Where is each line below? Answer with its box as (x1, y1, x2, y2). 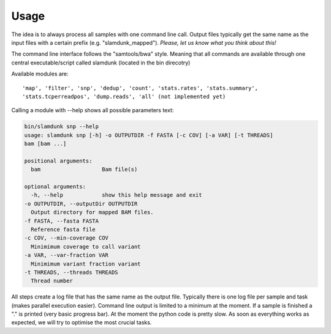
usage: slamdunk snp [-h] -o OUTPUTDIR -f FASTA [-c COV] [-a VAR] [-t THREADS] (24, 132, 273, 139)
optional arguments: (24, 183, 86, 190)
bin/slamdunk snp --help (24, 123, 99, 130)
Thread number (31, 278, 74, 284)
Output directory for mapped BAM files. (31, 209, 154, 216)
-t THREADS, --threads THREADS (24, 268, 119, 276)
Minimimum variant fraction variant (31, 260, 141, 267)
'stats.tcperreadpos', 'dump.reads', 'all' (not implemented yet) (22, 93, 226, 100)
